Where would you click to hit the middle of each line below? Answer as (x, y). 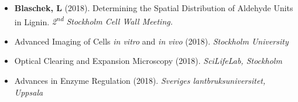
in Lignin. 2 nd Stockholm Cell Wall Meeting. (93, 21)
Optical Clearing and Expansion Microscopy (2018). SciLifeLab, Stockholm (148, 61)
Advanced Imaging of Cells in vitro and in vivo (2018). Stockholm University (151, 41)
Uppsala (29, 92)
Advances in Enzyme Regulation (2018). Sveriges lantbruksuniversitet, (140, 81)
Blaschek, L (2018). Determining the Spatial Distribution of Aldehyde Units (154, 8)
